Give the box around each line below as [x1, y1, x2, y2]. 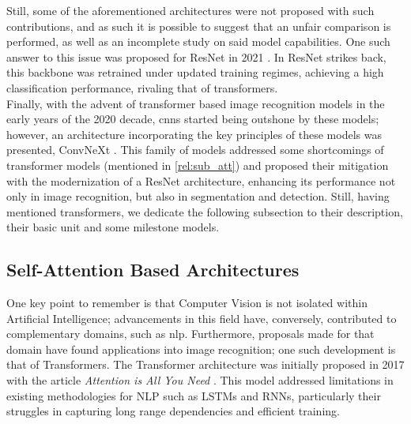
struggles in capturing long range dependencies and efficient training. [6, 403, 340, 419]
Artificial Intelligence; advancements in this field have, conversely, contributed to [6, 310, 397, 326]
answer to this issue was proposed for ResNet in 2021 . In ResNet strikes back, [6, 48, 386, 65]
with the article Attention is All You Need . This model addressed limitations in [6, 372, 394, 388]
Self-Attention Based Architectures [6, 257, 300, 282]
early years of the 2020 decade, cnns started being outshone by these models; [6, 111, 379, 127]
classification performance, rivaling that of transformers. [6, 79, 278, 96]
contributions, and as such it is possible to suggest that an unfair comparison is [6, 17, 391, 34]
